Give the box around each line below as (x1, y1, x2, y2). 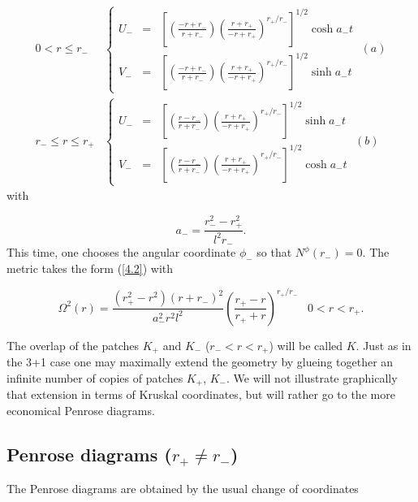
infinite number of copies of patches (6, 369, 183, 386)
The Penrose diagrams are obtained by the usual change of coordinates (6, 480, 359, 497)
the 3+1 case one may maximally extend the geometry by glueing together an (6, 353, 394, 370)
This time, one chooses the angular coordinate (6, 244, 236, 261)
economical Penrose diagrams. (6, 401, 155, 418)
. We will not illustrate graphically (226, 369, 398, 386)
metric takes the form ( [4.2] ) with (6, 259, 174, 276)
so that (256, 244, 292, 261)
